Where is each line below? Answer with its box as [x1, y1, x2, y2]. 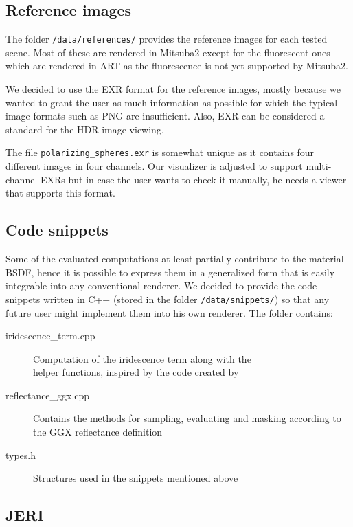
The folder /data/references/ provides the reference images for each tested [5, 32, 328, 46]
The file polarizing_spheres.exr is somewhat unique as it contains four [5, 145, 315, 159]
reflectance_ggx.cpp [5, 388, 90, 402]
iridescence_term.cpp [5, 328, 95, 343]
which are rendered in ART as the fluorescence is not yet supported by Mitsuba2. [5, 58, 348, 73]
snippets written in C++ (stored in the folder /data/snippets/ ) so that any [5, 291, 330, 306]
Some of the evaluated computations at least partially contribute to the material [5, 251, 344, 266]
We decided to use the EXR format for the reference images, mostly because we [5, 82, 341, 96]
